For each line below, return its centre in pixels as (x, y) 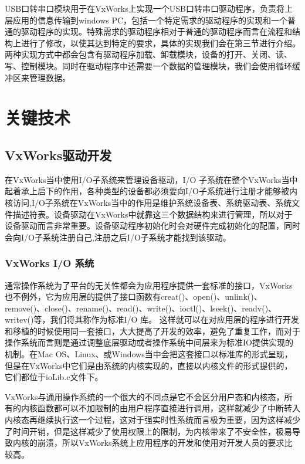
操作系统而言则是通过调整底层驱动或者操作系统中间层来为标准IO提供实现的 (149, 342)
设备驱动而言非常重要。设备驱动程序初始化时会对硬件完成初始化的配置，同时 (152, 226)
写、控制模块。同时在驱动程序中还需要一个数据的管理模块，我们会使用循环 (148, 65)
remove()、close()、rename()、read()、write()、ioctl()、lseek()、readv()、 (141, 308)
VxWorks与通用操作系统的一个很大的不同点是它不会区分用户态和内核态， (145, 396)
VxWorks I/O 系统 (50, 263)
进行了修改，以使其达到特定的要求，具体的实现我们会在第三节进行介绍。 (160, 43)
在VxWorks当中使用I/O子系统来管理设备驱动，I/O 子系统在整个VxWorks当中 (151, 179)
